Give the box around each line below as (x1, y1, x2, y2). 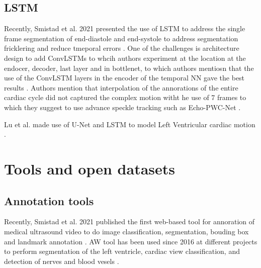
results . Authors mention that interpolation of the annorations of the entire (4, 82, 238, 93)
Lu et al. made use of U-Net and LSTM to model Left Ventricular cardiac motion (4, 119, 255, 129)
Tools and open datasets (4, 158, 176, 178)
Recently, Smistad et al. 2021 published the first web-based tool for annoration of (4, 216, 255, 227)
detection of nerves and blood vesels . (4, 255, 119, 266)
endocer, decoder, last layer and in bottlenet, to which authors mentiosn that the (4, 62, 254, 73)
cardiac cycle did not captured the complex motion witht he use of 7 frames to (4, 92, 246, 103)
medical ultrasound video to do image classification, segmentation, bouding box (4, 226, 249, 236)
